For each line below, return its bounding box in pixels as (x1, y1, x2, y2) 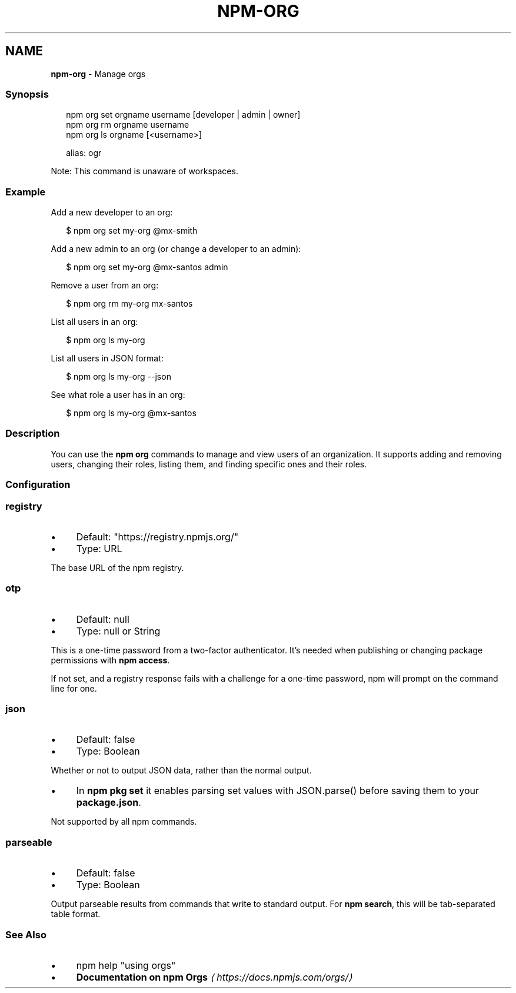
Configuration (5, 479, 71, 491)
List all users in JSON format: (51, 353, 164, 364)
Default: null (76, 613, 129, 625)
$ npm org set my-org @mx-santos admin (66, 262, 228, 273)
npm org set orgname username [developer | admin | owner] (66, 109, 301, 120)
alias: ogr (66, 148, 102, 158)
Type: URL (76, 542, 122, 554)
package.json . (76, 796, 141, 809)
